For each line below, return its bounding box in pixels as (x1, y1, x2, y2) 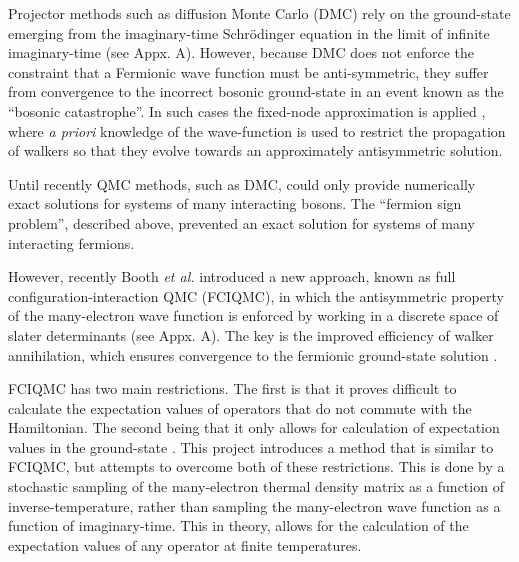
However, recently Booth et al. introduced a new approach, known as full (8, 266, 456, 287)
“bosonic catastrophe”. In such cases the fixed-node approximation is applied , (8, 100, 486, 121)
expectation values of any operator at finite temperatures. (8, 534, 362, 555)
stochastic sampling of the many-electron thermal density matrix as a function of (8, 476, 504, 497)
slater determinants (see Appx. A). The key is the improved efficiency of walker (8, 324, 494, 345)
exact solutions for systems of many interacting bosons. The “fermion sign (8, 193, 462, 214)
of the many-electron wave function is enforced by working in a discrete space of (8, 305, 499, 326)
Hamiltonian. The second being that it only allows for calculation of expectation (8, 417, 500, 438)
